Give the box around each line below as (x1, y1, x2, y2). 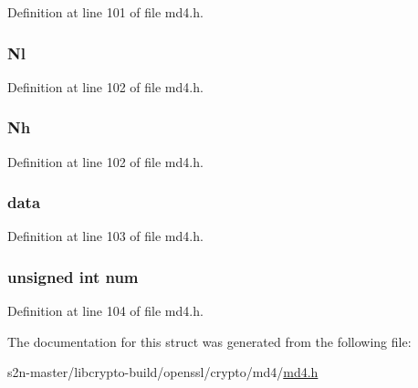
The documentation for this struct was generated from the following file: (7, 331, 412, 351)
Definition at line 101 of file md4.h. (7, 3, 204, 21)
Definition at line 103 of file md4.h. (7, 226, 204, 246)
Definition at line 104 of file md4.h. (7, 301, 204, 320)
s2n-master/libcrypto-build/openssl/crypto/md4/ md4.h (7, 362, 319, 382)
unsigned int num (7, 265, 139, 288)
